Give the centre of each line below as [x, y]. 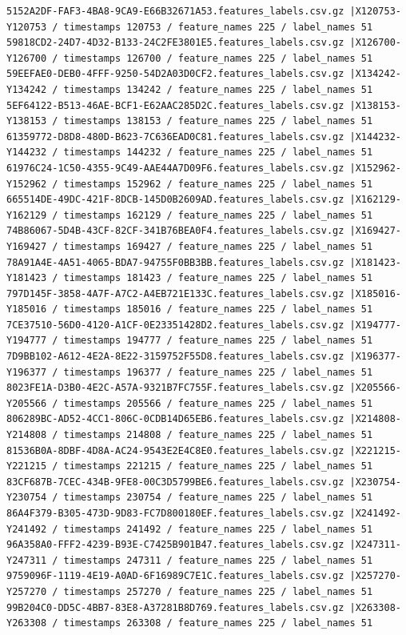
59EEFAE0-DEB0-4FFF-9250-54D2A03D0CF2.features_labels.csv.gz [175, 74]
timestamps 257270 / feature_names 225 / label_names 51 [218, 591]
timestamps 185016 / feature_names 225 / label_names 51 [218, 309]
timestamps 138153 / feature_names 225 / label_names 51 [218, 121]
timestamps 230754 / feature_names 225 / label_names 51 [218, 498]
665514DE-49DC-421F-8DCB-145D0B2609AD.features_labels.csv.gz [175, 200]
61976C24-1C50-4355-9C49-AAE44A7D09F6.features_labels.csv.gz [175, 168]
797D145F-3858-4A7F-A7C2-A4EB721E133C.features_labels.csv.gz [175, 293]
